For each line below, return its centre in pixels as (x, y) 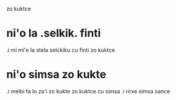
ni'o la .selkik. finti (53, 33)
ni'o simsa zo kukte (56, 75)
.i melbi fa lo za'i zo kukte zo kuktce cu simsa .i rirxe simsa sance (88, 91)
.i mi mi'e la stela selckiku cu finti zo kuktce (61, 50)
